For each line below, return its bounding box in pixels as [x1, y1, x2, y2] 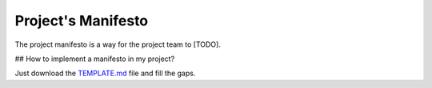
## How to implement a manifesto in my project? [14, 54, 175, 63]
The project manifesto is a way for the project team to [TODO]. [14, 40, 222, 49]
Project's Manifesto [14, 12, 149, 29]
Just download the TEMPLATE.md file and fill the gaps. [14, 68, 196, 78]
